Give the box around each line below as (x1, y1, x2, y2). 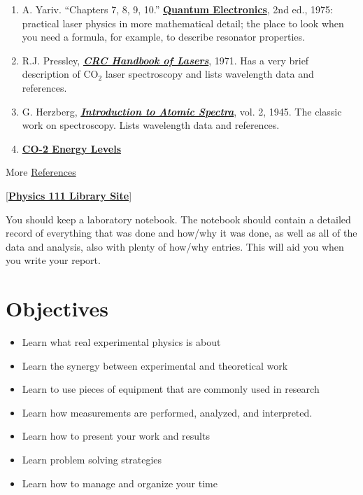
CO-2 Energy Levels (22, 141, 122, 155)
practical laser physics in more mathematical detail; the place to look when (22, 15, 344, 30)
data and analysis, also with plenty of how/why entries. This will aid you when (6, 239, 344, 253)
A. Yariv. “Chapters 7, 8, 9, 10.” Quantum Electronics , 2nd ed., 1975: (22, 2, 333, 16)
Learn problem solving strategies (22, 452, 162, 466)
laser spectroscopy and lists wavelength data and (105, 67, 314, 81)
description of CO (22, 67, 99, 81)
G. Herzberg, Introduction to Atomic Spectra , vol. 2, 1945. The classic (22, 104, 342, 118)
